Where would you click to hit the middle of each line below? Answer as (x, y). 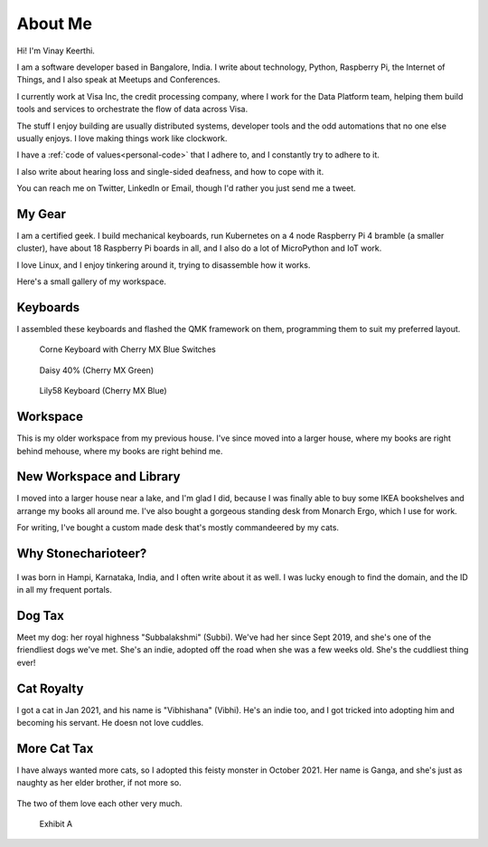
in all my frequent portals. (65, 590)
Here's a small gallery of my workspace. (92, 281)
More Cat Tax (55, 748)
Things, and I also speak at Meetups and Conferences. (118, 80)
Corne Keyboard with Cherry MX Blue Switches (127, 349)
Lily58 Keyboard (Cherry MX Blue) (103, 391)
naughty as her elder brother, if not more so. (99, 783)
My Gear (42, 214)
